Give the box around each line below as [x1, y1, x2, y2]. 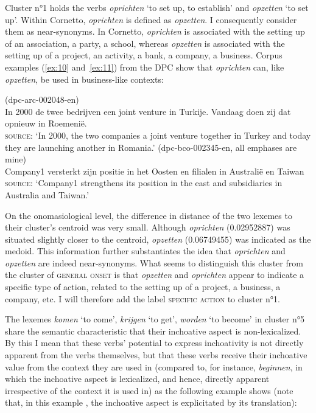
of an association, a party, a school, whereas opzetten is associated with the [5, 36, 285, 49]
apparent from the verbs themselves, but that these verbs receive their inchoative [5, 349, 307, 361]
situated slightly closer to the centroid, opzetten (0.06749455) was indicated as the [5, 232, 311, 245]
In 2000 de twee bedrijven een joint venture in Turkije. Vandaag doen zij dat [5, 105, 291, 117]
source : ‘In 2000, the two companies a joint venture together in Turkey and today [5, 128, 311, 141]
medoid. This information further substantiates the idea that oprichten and [5, 245, 286, 257]
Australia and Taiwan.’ [5, 188, 90, 201]
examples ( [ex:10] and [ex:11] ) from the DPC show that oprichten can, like [5, 60, 284, 73]
